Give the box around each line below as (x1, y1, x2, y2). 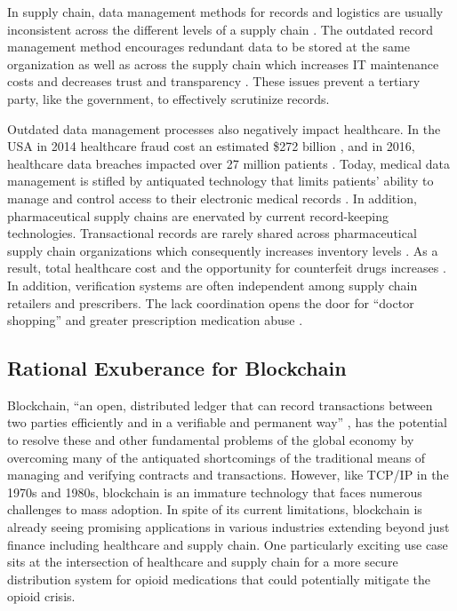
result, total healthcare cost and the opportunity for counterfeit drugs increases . (7, 258, 446, 277)
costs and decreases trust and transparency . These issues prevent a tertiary (7, 72, 421, 91)
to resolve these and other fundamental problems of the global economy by (7, 431, 414, 449)
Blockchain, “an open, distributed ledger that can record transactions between (7, 395, 433, 414)
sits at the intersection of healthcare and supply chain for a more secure (7, 552, 398, 571)
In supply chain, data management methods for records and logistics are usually (7, 3, 444, 20)
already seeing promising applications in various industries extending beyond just (7, 518, 450, 536)
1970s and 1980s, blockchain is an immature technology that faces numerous (7, 482, 422, 501)
